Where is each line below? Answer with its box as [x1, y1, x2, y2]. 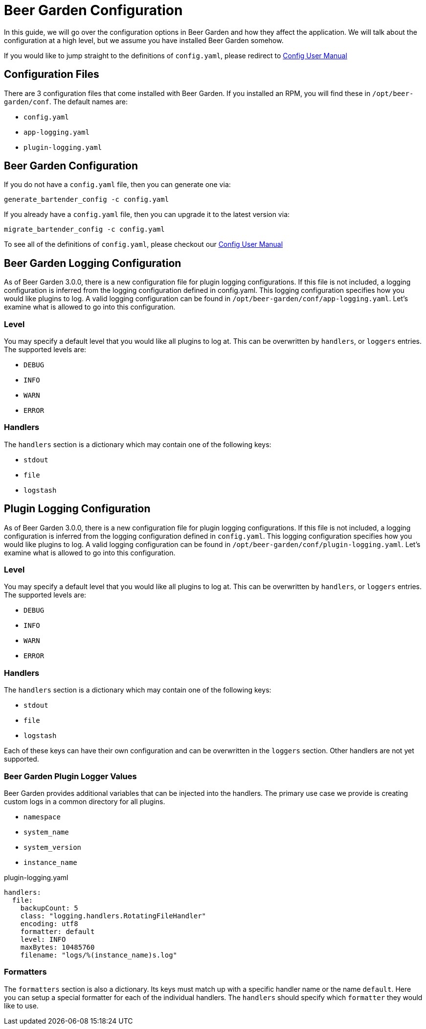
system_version [23, 843, 82, 851]
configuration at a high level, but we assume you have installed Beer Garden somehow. [4, 36, 284, 45]
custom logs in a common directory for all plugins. [4, 797, 165, 806]
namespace [23, 813, 61, 821]
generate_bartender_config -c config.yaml [4, 195, 169, 204]
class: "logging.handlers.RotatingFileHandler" [20, 911, 206, 920]
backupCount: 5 [20, 904, 78, 912]
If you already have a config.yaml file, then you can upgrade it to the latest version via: [4, 210, 290, 219]
